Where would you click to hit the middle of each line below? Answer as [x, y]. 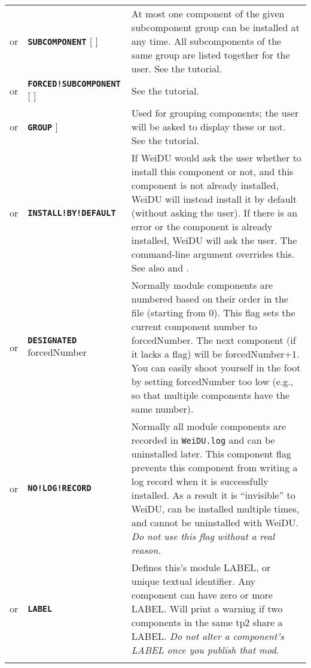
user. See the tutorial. [177, 68]
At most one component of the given [208, 13]
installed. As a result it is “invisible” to [213, 495]
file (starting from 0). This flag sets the [213, 312]
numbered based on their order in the [210, 299]
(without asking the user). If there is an [214, 213]
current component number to [194, 326]
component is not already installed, [205, 185]
